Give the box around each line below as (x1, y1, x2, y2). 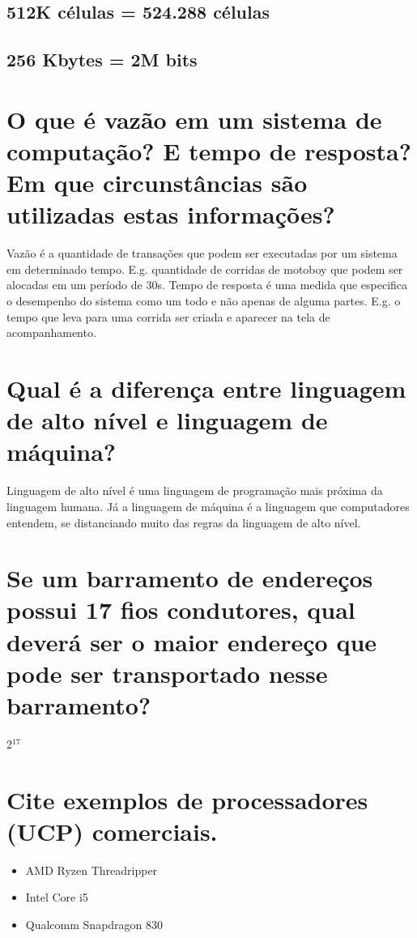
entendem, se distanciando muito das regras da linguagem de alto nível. (6, 514, 361, 531)
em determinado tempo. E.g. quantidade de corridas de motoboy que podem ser (6, 260, 403, 277)
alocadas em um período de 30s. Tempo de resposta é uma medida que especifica (6, 276, 408, 293)
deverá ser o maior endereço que (6, 625, 377, 658)
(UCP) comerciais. (6, 814, 218, 847)
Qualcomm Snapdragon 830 (25, 916, 164, 933)
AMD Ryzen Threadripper (25, 861, 158, 878)
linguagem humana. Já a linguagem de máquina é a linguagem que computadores (6, 497, 410, 514)
